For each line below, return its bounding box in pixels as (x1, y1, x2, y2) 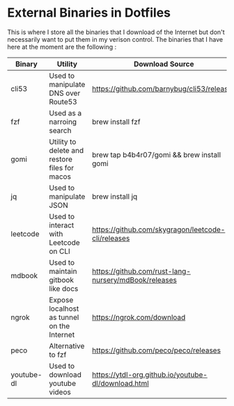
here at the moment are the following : (7, 42, 117, 51)
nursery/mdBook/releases (91, 275, 178, 284)
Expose (48, 295, 74, 304)
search (48, 125, 72, 135)
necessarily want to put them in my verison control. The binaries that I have (7, 35, 224, 43)
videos (48, 387, 71, 397)
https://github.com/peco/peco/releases (91, 346, 221, 355)
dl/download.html (91, 378, 150, 388)
